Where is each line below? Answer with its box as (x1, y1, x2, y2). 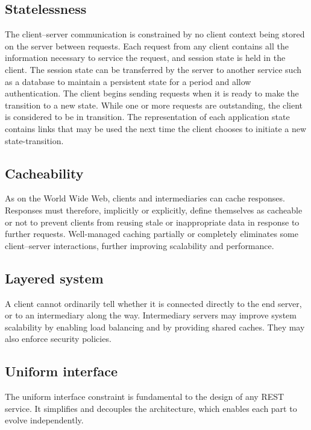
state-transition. (5, 134, 64, 147)
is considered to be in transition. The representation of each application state (5, 110, 290, 123)
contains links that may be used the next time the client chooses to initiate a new (5, 122, 307, 134)
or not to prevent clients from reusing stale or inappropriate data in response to (5, 215, 300, 228)
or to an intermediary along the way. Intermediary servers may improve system (5, 309, 297, 321)
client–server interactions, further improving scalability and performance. (5, 239, 274, 251)
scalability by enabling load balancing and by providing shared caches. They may (5, 320, 305, 333)
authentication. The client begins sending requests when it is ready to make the (5, 87, 299, 100)
